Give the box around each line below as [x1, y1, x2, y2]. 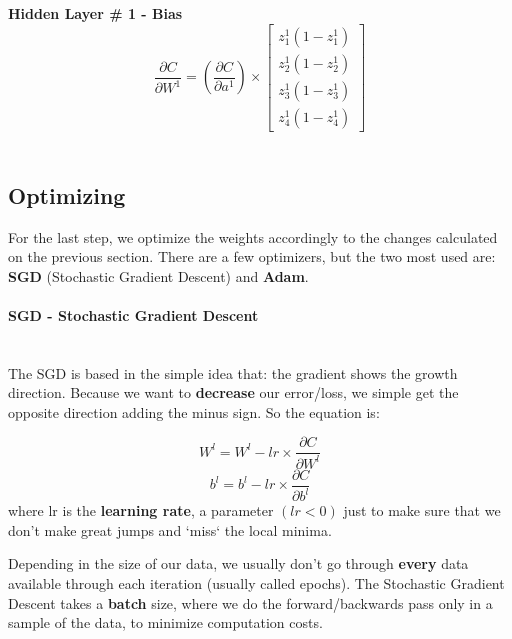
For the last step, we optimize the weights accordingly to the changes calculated [8, 226, 498, 247]
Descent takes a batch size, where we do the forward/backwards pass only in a [8, 592, 493, 613]
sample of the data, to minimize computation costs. [8, 612, 323, 633]
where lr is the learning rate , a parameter [8, 500, 274, 521]
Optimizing [8, 179, 126, 210]
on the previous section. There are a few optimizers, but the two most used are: [8, 246, 496, 267]
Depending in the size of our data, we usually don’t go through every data [8, 553, 469, 574]
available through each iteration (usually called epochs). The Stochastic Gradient [8, 573, 505, 594]
